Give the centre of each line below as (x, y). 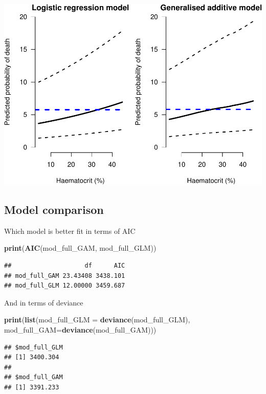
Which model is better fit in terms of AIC (70, 231)
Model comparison (54, 209)
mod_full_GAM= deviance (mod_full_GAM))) (80, 329)
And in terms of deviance (44, 302)
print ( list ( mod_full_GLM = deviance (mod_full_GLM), (97, 320)
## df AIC (65, 265)
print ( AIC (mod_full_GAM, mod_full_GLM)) (80, 248)
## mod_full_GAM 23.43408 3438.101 (65, 276)
